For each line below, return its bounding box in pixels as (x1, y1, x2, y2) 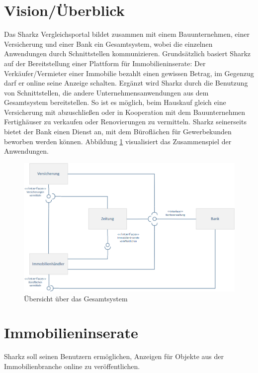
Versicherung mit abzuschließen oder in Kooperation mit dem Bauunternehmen (4, 106, 246, 117)
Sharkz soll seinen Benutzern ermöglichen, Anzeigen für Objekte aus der (4, 351, 224, 362)
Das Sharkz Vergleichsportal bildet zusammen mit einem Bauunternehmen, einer (4, 29, 250, 39)
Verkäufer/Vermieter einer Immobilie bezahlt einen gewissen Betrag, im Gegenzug (4, 68, 254, 78)
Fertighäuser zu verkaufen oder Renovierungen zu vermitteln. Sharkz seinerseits (4, 116, 247, 127)
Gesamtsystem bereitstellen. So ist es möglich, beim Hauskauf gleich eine (4, 97, 226, 107)
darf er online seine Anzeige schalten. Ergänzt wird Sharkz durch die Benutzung (4, 78, 248, 88)
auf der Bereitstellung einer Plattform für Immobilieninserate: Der (4, 58, 206, 68)
